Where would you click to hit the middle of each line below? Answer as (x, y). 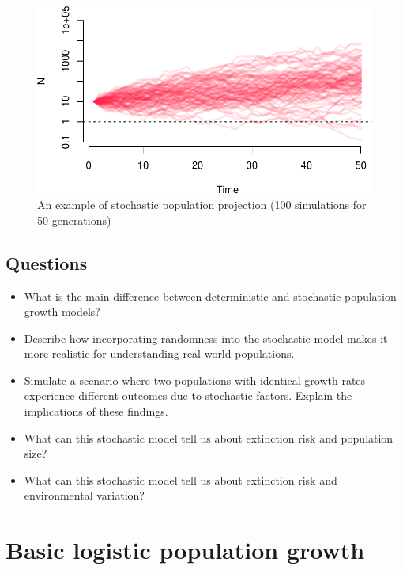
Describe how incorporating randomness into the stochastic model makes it (206, 338)
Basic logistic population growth (185, 550)
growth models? (62, 312)
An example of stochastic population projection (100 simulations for (202, 205)
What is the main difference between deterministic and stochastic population (210, 296)
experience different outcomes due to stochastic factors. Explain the (188, 395)
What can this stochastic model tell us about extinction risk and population (209, 437)
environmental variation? (84, 495)
